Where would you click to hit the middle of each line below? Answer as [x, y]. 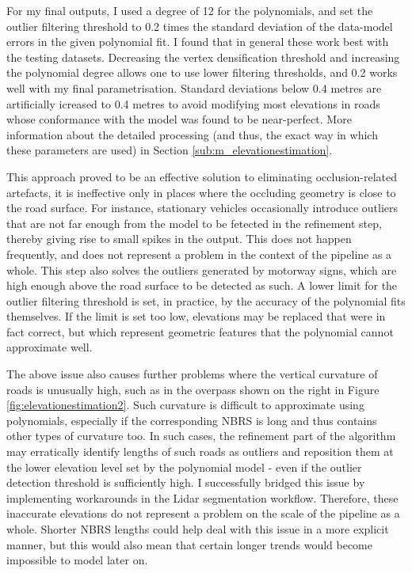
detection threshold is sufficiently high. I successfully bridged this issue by [186, 482]
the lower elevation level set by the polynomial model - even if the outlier [184, 467]
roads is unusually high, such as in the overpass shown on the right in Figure [193, 389]
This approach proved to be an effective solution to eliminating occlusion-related [202, 176]
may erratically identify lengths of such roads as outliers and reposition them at [200, 452]
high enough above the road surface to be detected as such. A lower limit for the [202, 285]
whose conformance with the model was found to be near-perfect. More [179, 119]
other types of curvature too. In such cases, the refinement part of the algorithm [201, 436]
